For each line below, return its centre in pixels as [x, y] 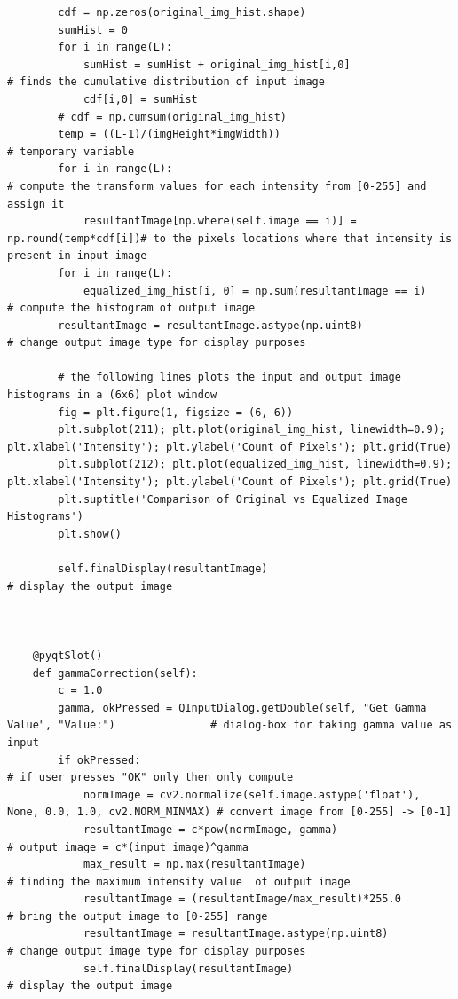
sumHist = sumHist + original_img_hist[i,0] [217, 64]
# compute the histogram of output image [131, 308]
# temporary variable [71, 151]
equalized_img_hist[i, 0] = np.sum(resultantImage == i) [255, 291]
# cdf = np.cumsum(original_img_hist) [172, 117]
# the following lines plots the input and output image [229, 378]
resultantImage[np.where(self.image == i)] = [220, 221]
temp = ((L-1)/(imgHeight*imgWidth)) [169, 134]
